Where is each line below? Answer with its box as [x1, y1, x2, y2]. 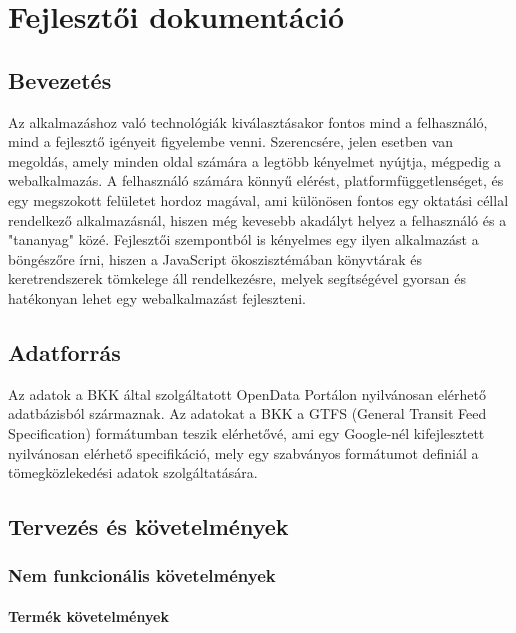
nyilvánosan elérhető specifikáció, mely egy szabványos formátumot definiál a [8, 442, 479, 463]
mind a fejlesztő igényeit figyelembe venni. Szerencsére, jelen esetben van [8, 131, 454, 152]
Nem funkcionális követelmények [8, 563, 276, 588]
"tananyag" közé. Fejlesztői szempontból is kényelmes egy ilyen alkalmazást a [8, 229, 479, 250]
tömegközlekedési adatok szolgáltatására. [8, 462, 258, 483]
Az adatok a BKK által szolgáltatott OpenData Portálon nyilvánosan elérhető [8, 383, 487, 404]
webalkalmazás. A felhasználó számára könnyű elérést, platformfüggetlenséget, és [8, 170, 504, 191]
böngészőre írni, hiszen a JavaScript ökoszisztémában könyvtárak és [8, 248, 423, 269]
